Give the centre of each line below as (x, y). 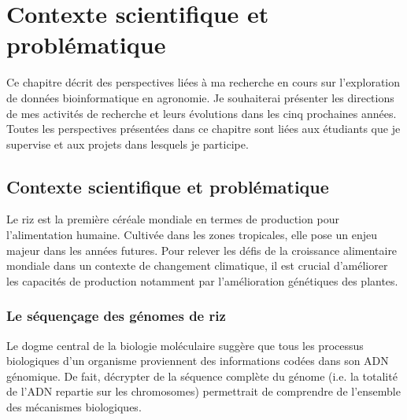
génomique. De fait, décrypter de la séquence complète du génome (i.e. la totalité (202, 376)
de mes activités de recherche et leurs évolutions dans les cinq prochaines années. (202, 113)
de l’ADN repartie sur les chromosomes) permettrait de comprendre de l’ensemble (203, 391)
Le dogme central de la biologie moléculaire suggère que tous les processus (185, 345)
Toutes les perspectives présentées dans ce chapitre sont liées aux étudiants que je (203, 129)
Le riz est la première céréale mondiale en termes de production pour (173, 219)
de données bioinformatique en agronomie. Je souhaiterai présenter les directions (200, 97)
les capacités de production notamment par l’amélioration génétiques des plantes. (202, 280)
